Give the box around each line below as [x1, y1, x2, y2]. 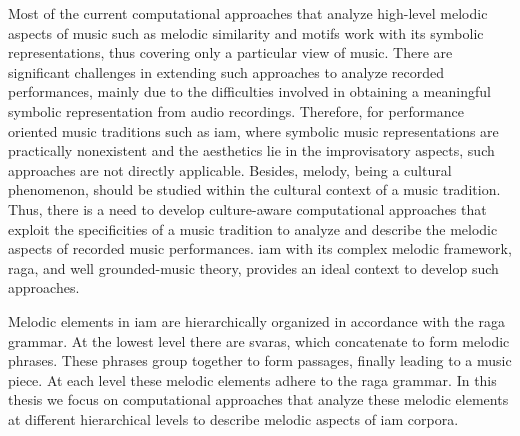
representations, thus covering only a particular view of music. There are [8, 42, 453, 63]
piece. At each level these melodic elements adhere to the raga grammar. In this [8, 369, 497, 390]
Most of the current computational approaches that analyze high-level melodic [8, 3, 488, 23]
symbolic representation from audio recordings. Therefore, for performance [8, 100, 465, 121]
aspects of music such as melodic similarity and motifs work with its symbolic [8, 22, 484, 43]
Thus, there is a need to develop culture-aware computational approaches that [8, 198, 487, 219]
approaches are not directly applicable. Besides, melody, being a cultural [8, 159, 452, 180]
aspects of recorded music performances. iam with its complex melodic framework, [8, 238, 512, 259]
